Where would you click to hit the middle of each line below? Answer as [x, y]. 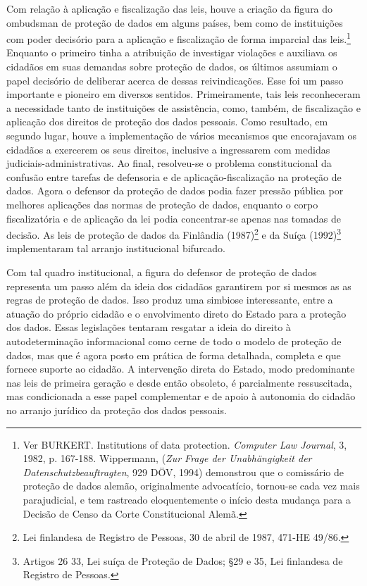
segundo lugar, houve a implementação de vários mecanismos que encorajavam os [182, 135]
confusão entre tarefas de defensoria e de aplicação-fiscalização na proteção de [174, 176]
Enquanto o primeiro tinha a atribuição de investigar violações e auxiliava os [172, 52]
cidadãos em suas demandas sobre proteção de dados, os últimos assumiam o [172, 67]
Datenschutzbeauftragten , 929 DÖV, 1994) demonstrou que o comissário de [183, 472]
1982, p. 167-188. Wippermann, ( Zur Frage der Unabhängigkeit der [167, 458]
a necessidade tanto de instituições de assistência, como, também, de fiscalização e [183, 107]
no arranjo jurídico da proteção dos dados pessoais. [117, 410]
